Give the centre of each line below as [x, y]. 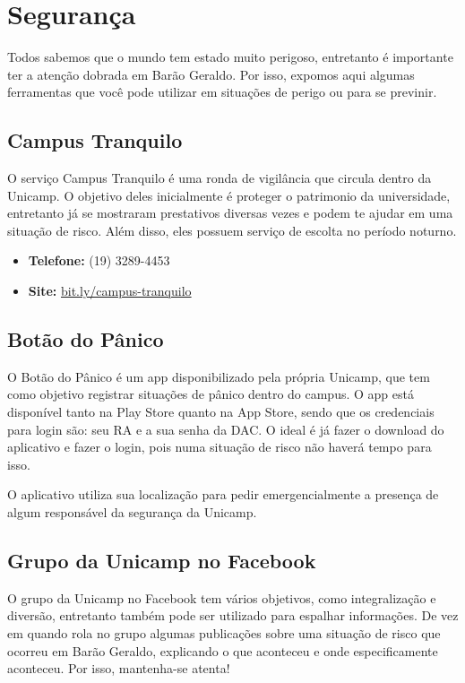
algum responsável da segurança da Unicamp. [132, 512]
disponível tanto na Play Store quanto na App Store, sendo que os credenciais [221, 412]
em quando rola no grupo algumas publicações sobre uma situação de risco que [224, 633]
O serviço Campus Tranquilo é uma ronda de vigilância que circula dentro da [220, 178]
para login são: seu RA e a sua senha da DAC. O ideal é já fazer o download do [226, 429]
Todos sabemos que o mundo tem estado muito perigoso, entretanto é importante [230, 57]
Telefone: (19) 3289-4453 [99, 260]
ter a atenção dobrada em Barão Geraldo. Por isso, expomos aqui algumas [211, 74]
